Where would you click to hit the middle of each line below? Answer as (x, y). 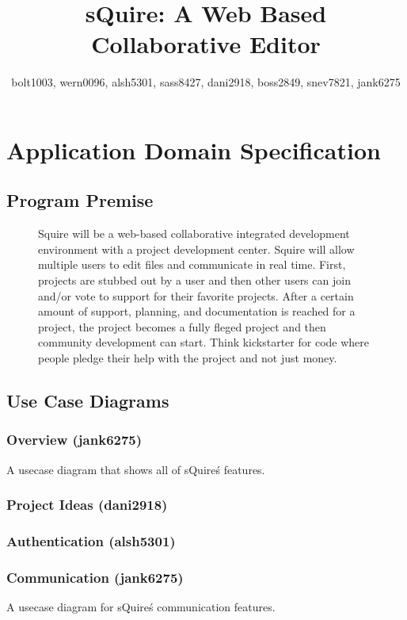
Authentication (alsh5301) (91, 541)
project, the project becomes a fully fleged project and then (182, 326)
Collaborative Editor (206, 44)
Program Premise (80, 200)
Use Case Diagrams (88, 401)
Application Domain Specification (194, 149)
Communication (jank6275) (95, 577)
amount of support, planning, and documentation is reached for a (197, 311)
